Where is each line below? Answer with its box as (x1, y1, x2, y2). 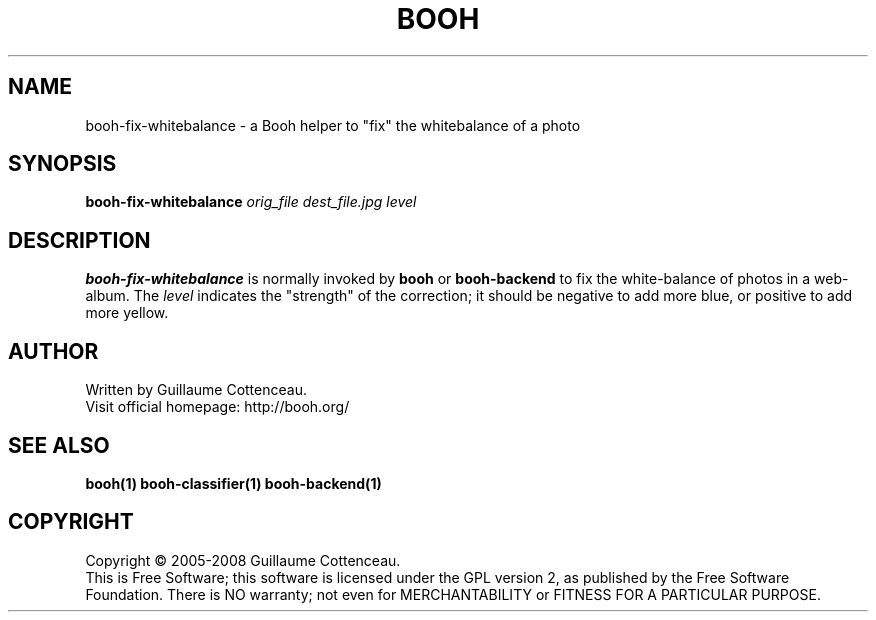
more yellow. (85, 304, 169, 322)
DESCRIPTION (8, 227, 151, 253)
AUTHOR (8, 338, 99, 364)
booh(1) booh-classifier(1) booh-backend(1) (85, 474, 382, 492)
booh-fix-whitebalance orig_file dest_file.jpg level (85, 193, 417, 211)
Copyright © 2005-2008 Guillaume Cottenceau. (85, 551, 401, 569)
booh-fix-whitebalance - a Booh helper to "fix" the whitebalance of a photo (85, 116, 581, 134)
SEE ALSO (8, 432, 110, 458)
